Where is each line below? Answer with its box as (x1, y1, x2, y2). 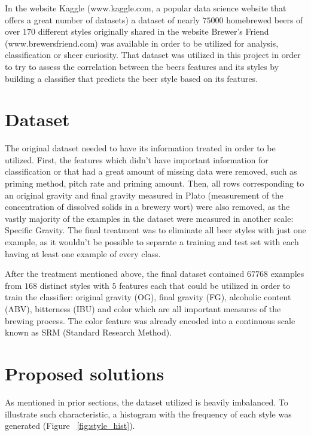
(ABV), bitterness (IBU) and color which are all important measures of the (5, 303, 281, 315)
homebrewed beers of (226, 13, 303, 26)
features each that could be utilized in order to (119, 279, 291, 291)
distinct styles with (39, 279, 109, 291)
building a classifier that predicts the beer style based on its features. (5, 72, 258, 84)
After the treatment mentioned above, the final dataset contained (5, 267, 245, 280)
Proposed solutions (5, 361, 164, 385)
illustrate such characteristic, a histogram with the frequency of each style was (5, 407, 292, 420)
